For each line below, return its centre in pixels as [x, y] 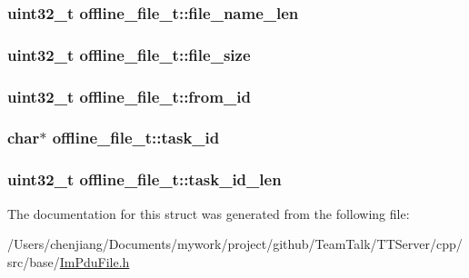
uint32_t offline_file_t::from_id [129, 96]
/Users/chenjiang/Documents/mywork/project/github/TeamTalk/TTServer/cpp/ [235, 244]
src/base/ [34, 261]
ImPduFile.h [95, 261]
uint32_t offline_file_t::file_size [129, 54]
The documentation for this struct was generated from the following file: [209, 213]
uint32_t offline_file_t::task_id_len [145, 179]
